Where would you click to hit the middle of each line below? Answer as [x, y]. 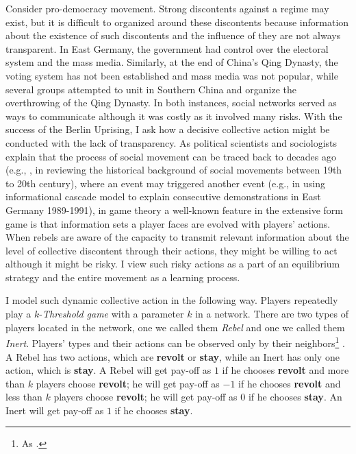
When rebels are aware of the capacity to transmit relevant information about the [177, 237]
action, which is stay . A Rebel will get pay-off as [109, 370]
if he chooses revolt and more [285, 370]
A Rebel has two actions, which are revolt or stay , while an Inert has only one [173, 356]
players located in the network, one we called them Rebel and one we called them [175, 327]
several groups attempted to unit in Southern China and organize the [151, 89]
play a [18, 314]
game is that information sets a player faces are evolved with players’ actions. [168, 223]
